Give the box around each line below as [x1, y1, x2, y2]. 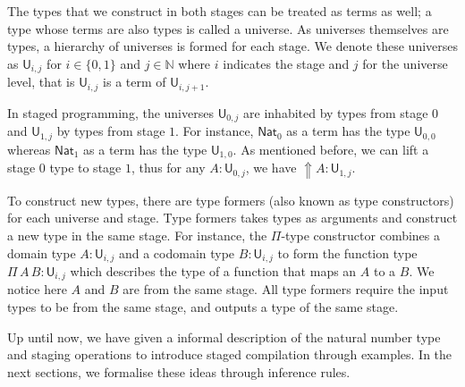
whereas [7, 139, 51, 158]
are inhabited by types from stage [243, 103, 428, 122]
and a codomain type [118, 243, 235, 262]
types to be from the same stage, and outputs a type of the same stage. [7, 298, 399, 316]
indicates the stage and [223, 54, 350, 72]
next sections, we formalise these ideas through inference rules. [7, 362, 351, 381]
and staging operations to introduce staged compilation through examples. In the [7, 345, 452, 364]
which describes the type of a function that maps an [70, 262, 357, 280]
